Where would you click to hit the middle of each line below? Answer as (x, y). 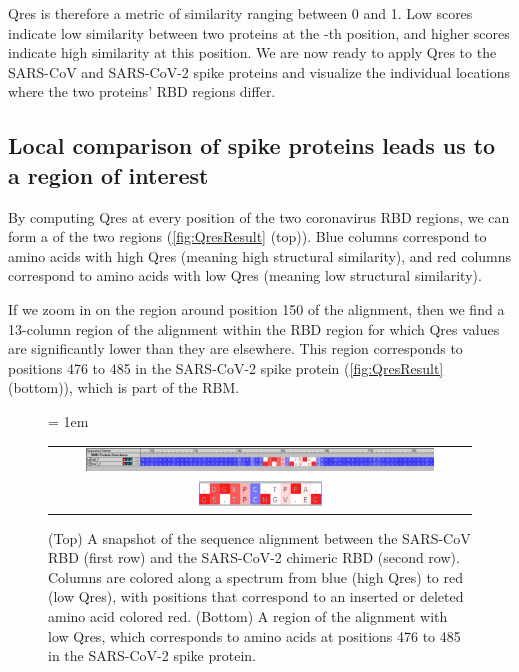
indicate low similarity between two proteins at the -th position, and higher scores (259, 32)
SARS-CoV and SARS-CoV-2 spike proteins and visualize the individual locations (259, 71)
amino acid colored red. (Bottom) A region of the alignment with (248, 615)
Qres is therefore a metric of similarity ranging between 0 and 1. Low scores (240, 13)
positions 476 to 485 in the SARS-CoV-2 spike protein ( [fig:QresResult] (226, 367)
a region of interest (108, 174)
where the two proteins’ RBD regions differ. (142, 91)
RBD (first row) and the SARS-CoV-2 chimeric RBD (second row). (254, 557)
